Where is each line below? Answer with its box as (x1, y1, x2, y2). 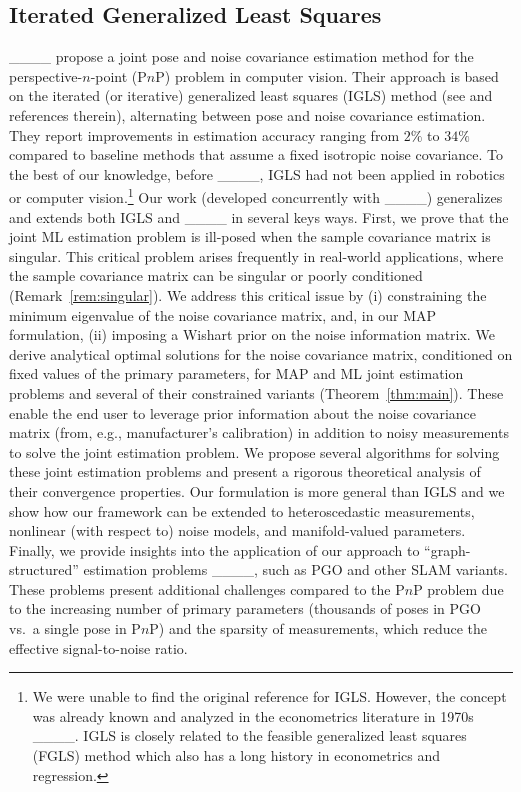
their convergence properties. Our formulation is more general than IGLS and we (9, 480, 505, 501)
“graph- (424, 539, 471, 560)
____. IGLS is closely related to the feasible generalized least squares (32, 725, 467, 746)
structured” (9, 559, 79, 580)
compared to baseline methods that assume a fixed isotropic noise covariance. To (9, 144, 504, 165)
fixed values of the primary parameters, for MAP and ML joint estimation (9, 363, 464, 384)
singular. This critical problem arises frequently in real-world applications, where (9, 245, 504, 266)
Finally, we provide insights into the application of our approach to (9, 539, 420, 560)
